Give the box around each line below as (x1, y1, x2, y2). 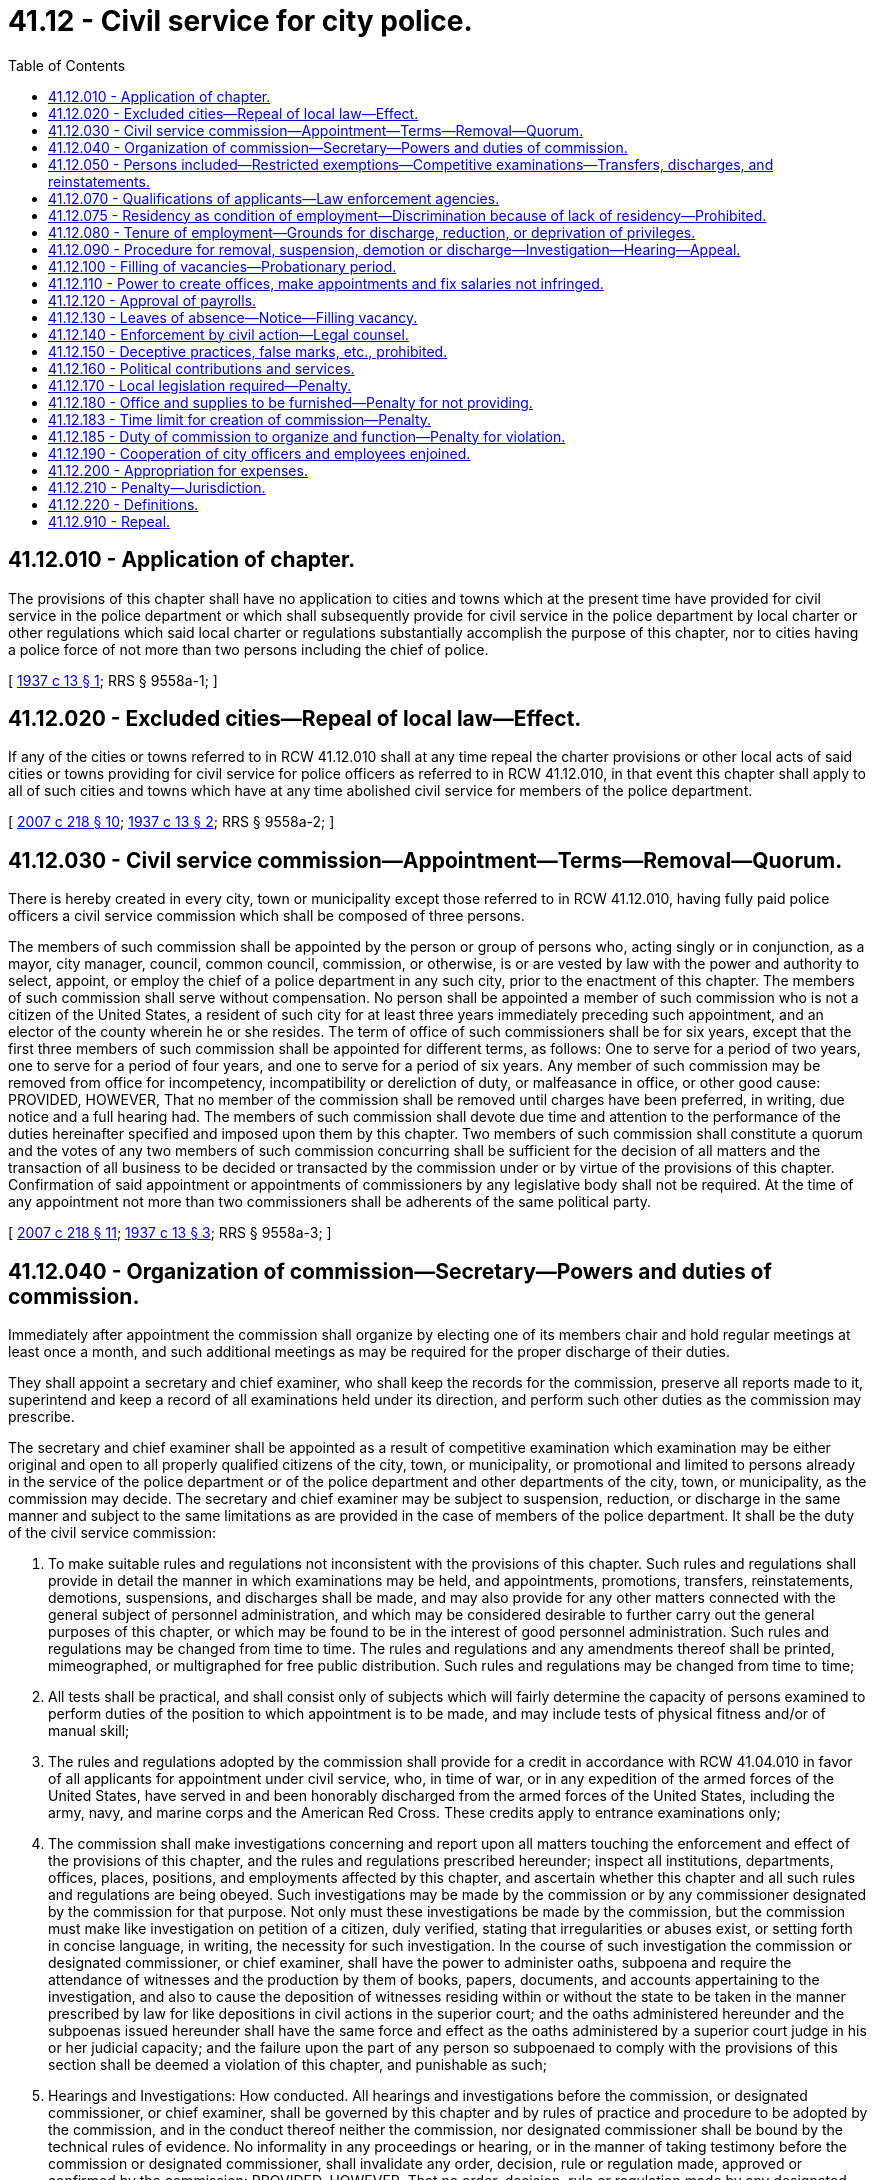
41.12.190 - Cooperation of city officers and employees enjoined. (48, 444, 471, 462)
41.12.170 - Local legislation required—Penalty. (48, 376, 352, 394)
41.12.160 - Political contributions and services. (48, 359, 355, 377)
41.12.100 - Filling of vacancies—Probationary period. (48, 257, 397, 275)
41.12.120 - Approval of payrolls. (48, 291, 257, 309)
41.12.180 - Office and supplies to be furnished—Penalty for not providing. (48, 393, 533, 411)
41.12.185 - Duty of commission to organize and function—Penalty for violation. (48, 427, 566, 445)
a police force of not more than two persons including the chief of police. (8, 640, 489, 658)
